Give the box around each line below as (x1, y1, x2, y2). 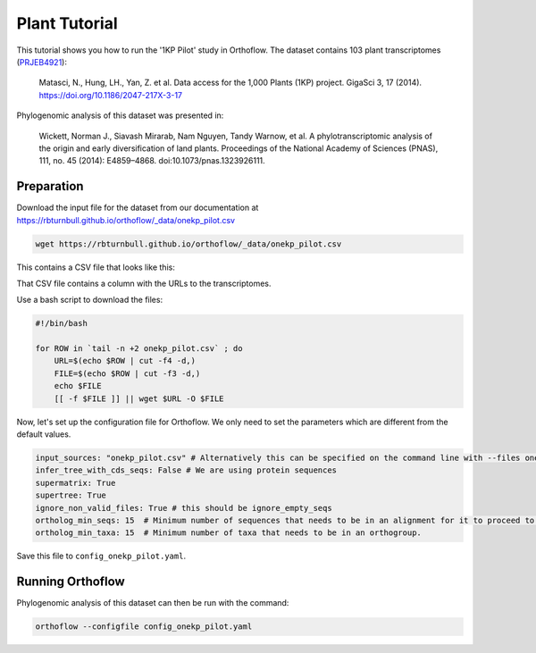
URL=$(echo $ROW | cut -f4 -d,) (54, 356, 197, 366)
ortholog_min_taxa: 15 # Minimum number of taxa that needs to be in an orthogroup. (35, 528, 422, 538)
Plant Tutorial (16, 13, 118, 33)
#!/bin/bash (35, 318, 88, 329)
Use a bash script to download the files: (16, 295, 163, 306)
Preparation (16, 179, 84, 194)
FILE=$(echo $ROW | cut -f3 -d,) (54, 368, 201, 379)
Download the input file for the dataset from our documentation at (16, 202, 259, 213)
